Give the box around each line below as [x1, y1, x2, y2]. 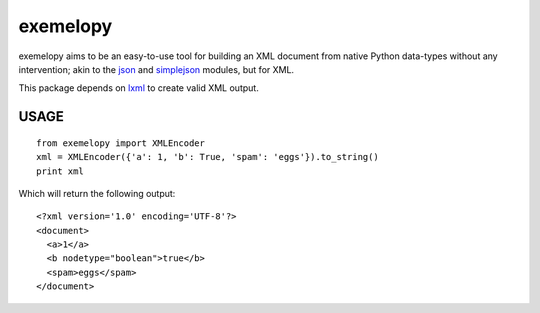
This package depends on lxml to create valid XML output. [18, 82, 259, 94]
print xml [36, 165, 84, 177]
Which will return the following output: [18, 187, 176, 199]
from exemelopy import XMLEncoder [36, 137, 205, 149]
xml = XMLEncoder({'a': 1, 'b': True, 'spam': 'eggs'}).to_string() [36, 151, 379, 163]
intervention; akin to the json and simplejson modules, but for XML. [18, 63, 295, 75]
